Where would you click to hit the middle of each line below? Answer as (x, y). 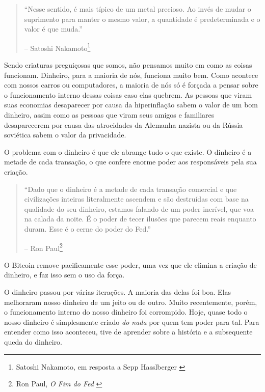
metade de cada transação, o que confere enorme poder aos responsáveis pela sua (130, 162)
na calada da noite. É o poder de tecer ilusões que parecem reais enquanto (140, 219)
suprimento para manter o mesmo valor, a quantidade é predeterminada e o (142, 19)
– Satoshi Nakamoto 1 (57, 47)
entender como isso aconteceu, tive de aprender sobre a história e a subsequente (128, 332)
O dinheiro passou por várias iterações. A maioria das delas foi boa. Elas (118, 291)
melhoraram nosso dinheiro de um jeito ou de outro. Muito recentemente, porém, (131, 302)
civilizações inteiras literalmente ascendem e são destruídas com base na (136, 199)
